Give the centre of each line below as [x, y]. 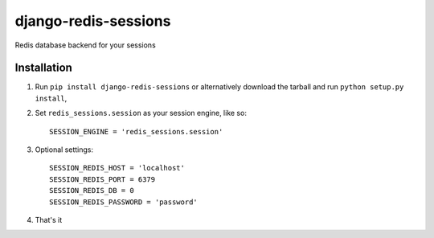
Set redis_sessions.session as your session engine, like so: [141, 113]
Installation [43, 68]
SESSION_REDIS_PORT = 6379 [102, 179]
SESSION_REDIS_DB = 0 [92, 191]
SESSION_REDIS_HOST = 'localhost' [117, 168]
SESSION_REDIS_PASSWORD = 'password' [124, 202]
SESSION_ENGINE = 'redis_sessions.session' [136, 131]
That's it [49, 220]
